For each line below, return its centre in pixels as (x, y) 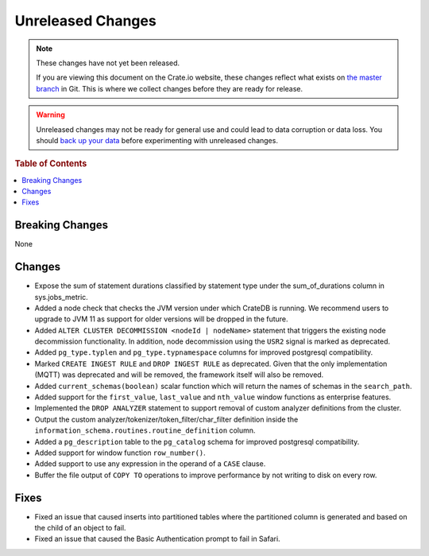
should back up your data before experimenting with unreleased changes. (157, 140)
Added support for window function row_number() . (120, 453)
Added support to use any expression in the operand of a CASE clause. (150, 464)
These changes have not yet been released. (108, 63)
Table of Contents (51, 164)
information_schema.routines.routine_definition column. (145, 430)
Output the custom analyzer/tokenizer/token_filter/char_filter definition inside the (166, 419)
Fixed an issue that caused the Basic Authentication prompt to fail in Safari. (158, 539)
